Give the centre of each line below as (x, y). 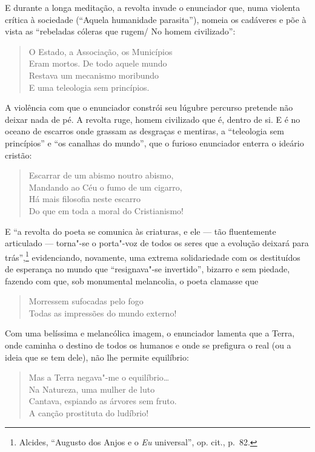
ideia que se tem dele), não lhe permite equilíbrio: (97, 357)
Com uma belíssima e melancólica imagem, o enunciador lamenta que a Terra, (150, 333)
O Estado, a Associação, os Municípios (101, 51)
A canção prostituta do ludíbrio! (89, 412)
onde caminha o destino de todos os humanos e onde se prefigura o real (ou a (148, 345)
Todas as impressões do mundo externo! (103, 313)
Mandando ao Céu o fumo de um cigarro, (105, 187)
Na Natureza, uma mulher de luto (92, 389)
